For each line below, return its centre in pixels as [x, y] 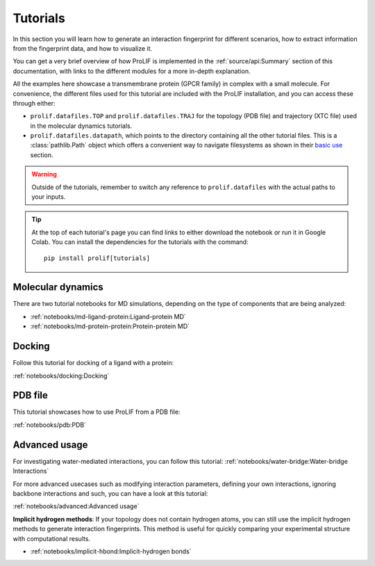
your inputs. [49, 197]
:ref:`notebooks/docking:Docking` [61, 375]
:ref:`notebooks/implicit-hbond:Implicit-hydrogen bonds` [111, 551]
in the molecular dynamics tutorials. [81, 126]
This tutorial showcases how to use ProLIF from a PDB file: [97, 412]
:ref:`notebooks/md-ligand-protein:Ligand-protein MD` [108, 316]
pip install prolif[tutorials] [97, 258]
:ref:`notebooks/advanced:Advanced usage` [76, 506]
